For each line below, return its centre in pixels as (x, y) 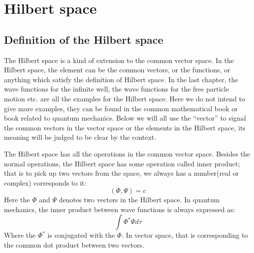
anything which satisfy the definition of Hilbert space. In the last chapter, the (121, 79)
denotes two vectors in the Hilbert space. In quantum (139, 200)
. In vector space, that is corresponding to (185, 235)
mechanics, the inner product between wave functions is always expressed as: (120, 209)
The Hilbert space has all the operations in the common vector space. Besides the (127, 153)
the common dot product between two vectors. (74, 245)
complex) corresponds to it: (45, 182)
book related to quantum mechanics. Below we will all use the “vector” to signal (125, 118)
